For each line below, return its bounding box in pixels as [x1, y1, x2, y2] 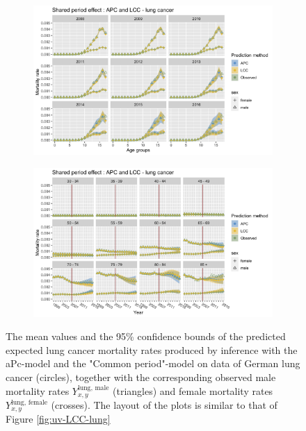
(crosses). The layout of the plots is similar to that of [51, 398, 277, 412]
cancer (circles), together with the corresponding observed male [6, 369, 276, 384]
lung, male [77, 384, 109, 392]
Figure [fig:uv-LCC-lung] [6, 412, 111, 426]
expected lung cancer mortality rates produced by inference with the [6, 342, 298, 357]
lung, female [11, 398, 48, 406]
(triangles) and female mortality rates [113, 383, 273, 398]
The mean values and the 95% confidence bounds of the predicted [6, 329, 286, 344]
